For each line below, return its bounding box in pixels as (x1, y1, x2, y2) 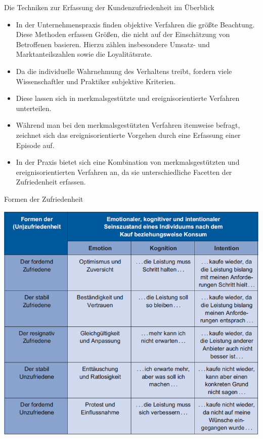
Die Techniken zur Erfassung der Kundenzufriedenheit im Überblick (4, 2, 214, 12)
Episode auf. (16, 139, 55, 150)
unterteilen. (16, 102, 52, 113)
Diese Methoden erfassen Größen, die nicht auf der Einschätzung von (16, 29, 230, 40)
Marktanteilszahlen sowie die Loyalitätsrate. (16, 49, 153, 59)
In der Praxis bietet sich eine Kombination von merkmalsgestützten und (16, 157, 240, 167)
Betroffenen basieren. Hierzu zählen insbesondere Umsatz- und (16, 39, 210, 49)
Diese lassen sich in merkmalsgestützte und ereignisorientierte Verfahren (16, 93, 240, 103)
